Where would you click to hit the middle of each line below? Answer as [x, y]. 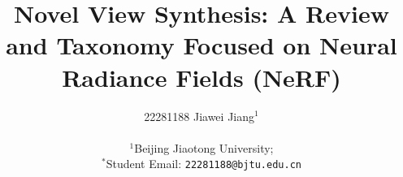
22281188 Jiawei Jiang [199, 116]
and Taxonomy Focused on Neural [201, 45]
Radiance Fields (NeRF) [201, 77]
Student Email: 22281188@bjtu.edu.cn [204, 164]
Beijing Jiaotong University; [204, 147]
